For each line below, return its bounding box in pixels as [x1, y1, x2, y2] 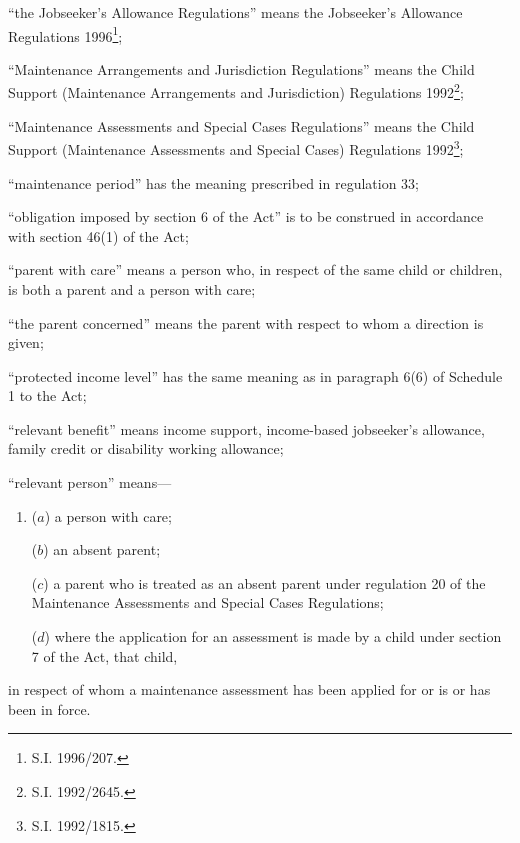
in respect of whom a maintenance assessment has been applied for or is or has [8, 679, 491, 700]
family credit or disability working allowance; [8, 438, 284, 459]
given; [8, 332, 44, 353]
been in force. [8, 698, 91, 719]
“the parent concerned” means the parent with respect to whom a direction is [8, 312, 484, 333]
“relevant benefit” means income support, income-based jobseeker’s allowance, [8, 418, 485, 439]
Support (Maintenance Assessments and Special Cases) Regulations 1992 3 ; [8, 136, 464, 159]
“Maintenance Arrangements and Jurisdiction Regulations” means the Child [8, 58, 475, 79]
